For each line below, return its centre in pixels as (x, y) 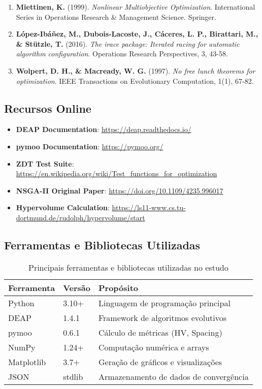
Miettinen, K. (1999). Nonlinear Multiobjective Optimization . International (136, 7)
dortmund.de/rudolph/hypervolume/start (80, 217)
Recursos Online (48, 108)
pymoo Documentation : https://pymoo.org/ (90, 146)
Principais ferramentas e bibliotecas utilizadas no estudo (128, 267)
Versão (77, 287)
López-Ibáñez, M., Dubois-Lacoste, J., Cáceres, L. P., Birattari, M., (137, 34)
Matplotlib (27, 362)
